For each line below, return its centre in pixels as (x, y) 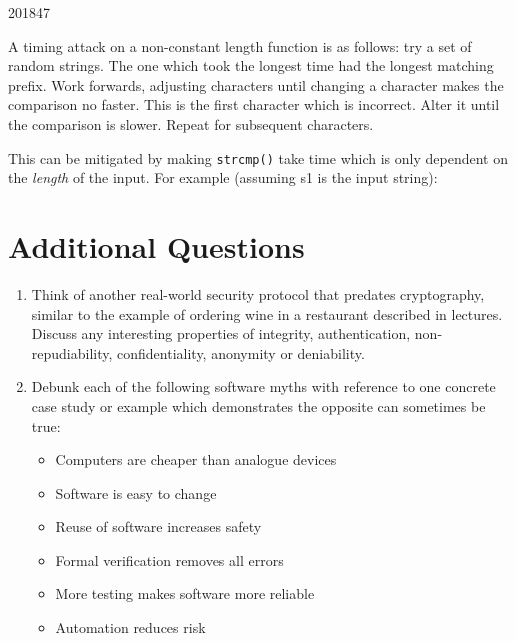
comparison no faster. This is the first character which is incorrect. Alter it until (254, 104)
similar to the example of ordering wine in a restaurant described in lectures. (267, 313)
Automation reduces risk (130, 627)
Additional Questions (156, 246)
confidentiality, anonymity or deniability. (241, 352)
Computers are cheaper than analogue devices (196, 459)
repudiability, (72, 352)
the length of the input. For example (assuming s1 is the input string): (223, 177)
